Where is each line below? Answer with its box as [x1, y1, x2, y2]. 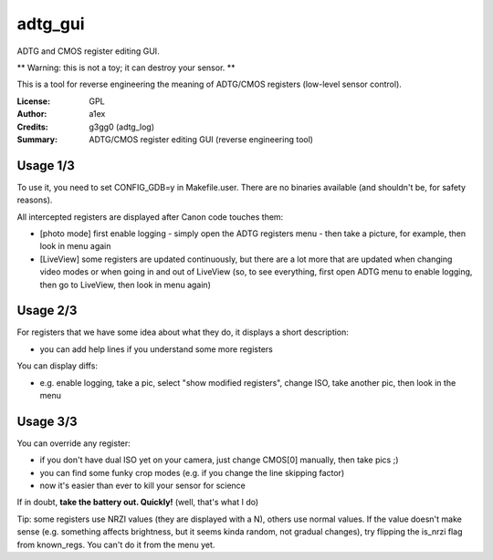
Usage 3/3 [16, 413, 78, 429]
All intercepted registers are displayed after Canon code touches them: [16, 211, 284, 223]
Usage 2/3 [16, 303, 78, 318]
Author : [16, 109, 47, 119]
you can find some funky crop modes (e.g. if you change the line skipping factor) [39, 467, 345, 478]
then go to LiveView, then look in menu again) [39, 279, 212, 290]
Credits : [16, 121, 49, 132]
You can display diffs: [16, 360, 98, 371]
